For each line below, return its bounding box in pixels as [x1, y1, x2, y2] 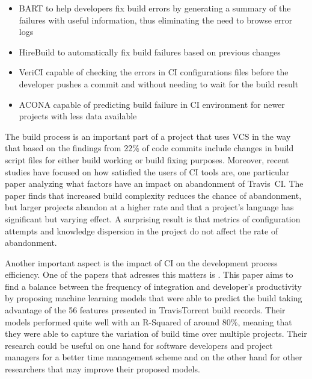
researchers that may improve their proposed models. [5, 363, 200, 375]
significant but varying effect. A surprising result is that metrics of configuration [5, 212, 301, 225]
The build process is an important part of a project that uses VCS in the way [5, 130, 291, 142]
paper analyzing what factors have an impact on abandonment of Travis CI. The [5, 177, 304, 190]
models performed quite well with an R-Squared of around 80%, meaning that [5, 315, 292, 328]
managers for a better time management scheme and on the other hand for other [5, 351, 302, 363]
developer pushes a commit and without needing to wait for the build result [19, 77, 299, 90]
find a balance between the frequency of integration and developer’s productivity [5, 280, 302, 292]
